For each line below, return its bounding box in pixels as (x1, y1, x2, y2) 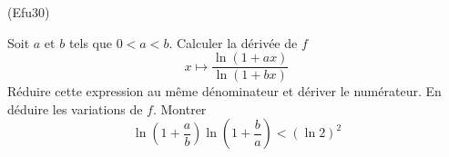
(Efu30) (7, 3, 50, 21)
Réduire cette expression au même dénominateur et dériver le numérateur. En (7, 82, 442, 101)
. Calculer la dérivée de (168, 33, 298, 52)
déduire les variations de (7, 99, 143, 118)
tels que (68, 33, 113, 52)
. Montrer (152, 99, 207, 118)
